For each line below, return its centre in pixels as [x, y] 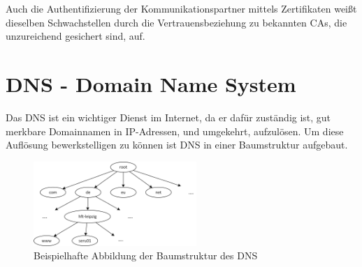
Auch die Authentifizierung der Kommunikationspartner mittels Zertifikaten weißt [181, 8]
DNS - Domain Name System [151, 83]
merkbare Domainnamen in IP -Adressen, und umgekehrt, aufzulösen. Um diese [175, 131]
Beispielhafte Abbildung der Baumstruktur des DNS [146, 255]
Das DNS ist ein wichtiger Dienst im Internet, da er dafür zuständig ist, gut [168, 117]
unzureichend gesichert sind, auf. [75, 36]
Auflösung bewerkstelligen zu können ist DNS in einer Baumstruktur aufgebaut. [177, 145]
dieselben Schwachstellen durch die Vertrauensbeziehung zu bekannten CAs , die [176, 22]
